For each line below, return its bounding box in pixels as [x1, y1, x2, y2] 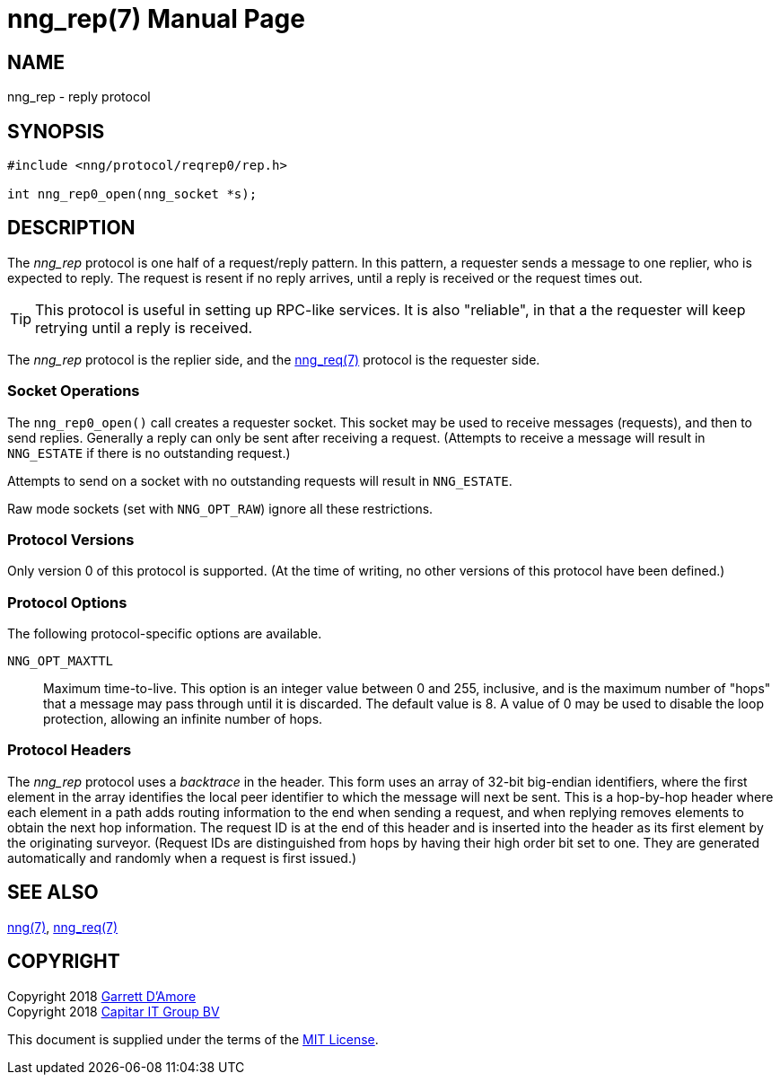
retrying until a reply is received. [35, 318, 253, 337]
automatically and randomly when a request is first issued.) [7, 849, 357, 866]
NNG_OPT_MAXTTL [7, 654, 114, 669]
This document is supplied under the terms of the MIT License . [7, 1031, 379, 1047]
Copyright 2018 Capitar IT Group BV [7, 1003, 220, 1019]
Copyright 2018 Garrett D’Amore [7, 988, 197, 1004]
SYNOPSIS [7, 119, 105, 143]
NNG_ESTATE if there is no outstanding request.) [7, 444, 291, 461]
